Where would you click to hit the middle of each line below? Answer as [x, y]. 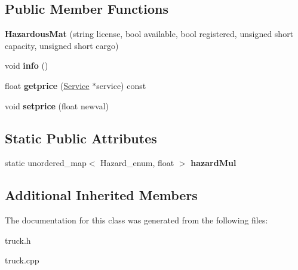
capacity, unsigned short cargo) [62, 45]
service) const [121, 85]
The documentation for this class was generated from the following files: [136, 220]
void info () [27, 65]
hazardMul [213, 163]
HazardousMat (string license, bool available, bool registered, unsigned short [149, 34]
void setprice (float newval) [57, 105]
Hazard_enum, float [137, 163]
